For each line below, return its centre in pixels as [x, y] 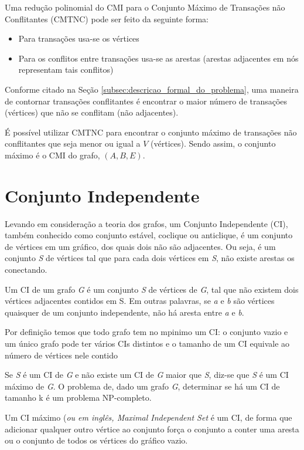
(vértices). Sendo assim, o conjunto [213, 143]
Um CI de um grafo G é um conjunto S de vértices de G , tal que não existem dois [152, 289]
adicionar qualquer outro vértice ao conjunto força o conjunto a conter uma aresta [152, 429]
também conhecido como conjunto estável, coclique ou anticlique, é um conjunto [149, 235]
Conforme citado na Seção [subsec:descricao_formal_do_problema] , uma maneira [152, 89]
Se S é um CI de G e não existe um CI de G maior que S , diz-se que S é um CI [147, 375]
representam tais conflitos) [66, 70]
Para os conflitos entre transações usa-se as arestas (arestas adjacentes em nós [158, 58]
